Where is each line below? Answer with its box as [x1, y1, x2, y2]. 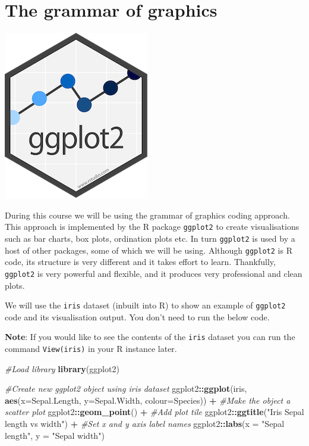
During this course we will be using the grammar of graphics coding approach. [5, 208, 290, 221]
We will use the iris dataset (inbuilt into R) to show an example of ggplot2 [5, 299, 286, 311]
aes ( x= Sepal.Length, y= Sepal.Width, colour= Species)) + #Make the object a [5, 394, 291, 406]
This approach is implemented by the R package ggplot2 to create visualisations [5, 220, 299, 233]
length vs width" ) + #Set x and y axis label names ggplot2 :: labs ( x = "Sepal [5, 417, 285, 430]
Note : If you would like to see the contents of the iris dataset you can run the [5, 330, 295, 343]
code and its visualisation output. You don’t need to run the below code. [5, 310, 270, 323]
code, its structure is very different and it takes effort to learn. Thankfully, [5, 255, 276, 268]
